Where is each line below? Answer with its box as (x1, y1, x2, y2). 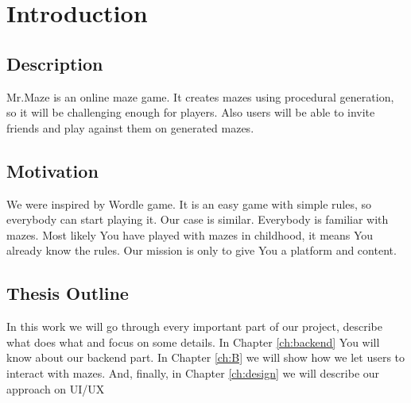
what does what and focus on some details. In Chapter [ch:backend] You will (6, 333, 380, 350)
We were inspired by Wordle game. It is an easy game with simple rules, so (6, 195, 372, 212)
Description (6, 51, 103, 75)
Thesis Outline (6, 281, 129, 305)
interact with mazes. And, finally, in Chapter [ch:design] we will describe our (6, 364, 380, 381)
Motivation (6, 158, 99, 182)
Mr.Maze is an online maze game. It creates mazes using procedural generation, (6, 88, 394, 105)
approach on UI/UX (6, 380, 105, 397)
